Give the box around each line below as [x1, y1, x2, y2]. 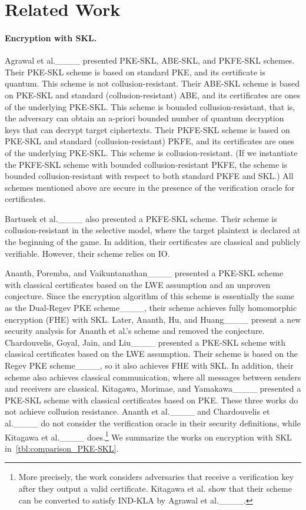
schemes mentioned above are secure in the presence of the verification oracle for [5, 181, 295, 193]
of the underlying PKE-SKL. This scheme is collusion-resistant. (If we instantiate [5, 146, 298, 158]
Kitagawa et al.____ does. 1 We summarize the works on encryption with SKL [5, 429, 292, 443]
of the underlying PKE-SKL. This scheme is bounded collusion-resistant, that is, [5, 100, 295, 112]
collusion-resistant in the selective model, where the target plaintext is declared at [5, 224, 301, 236]
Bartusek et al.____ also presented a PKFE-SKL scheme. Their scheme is [5, 212, 277, 224]
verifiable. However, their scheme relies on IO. [5, 247, 170, 259]
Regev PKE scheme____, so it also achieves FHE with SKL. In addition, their [5, 359, 294, 372]
